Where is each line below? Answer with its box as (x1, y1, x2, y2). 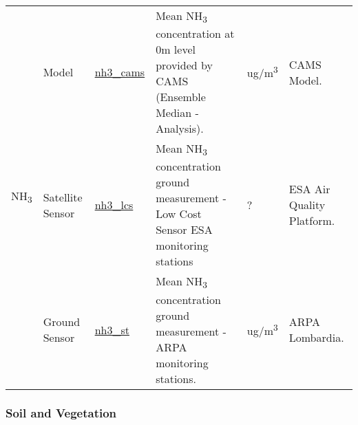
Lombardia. (288, 329, 344, 346)
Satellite (43, 188, 83, 205)
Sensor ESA (156, 221, 213, 238)
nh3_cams (94, 64, 145, 80)
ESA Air (288, 181, 330, 197)
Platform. (288, 212, 335, 229)
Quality (288, 197, 326, 213)
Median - (156, 105, 199, 121)
